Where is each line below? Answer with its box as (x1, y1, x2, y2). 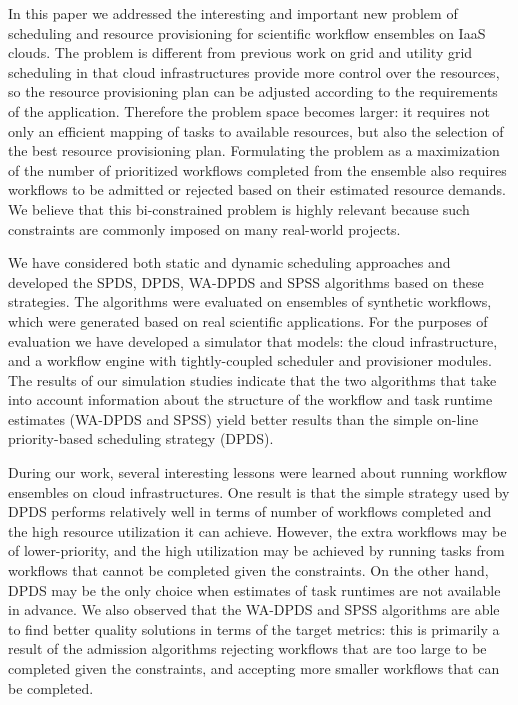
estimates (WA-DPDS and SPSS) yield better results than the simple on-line (8, 408, 479, 429)
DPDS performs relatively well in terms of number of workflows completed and (8, 501, 492, 522)
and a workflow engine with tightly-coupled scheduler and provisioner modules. (8, 350, 492, 371)
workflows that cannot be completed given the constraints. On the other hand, (8, 560, 489, 581)
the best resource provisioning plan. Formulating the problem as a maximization (8, 140, 500, 161)
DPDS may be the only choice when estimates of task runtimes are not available (8, 579, 501, 600)
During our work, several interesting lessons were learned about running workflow (8, 462, 508, 483)
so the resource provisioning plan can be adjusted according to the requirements (8, 81, 498, 102)
